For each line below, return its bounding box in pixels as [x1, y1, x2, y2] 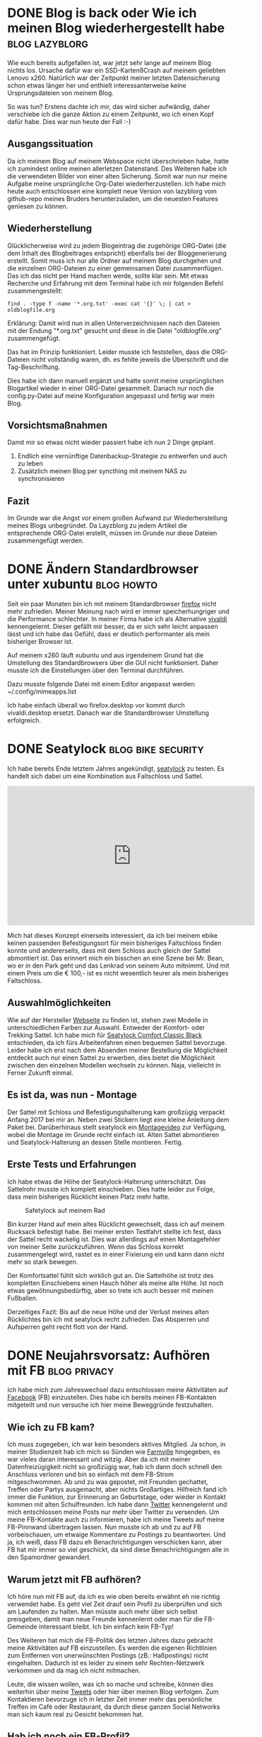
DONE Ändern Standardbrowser [7, 561, 199, 577]
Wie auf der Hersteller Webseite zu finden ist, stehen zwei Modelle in [7, 1015, 208, 1024]
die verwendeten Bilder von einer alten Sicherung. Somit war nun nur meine [7, 171, 227, 180]
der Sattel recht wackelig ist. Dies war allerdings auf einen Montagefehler [7, 1235, 221, 1243]
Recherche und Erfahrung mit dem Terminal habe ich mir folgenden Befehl [7, 278, 224, 288]
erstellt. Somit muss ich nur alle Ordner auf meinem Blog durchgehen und [7, 256, 221, 265]
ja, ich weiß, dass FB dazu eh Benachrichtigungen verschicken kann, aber [7, 1538, 222, 1546]
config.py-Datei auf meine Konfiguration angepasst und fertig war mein [7, 391, 215, 400]
